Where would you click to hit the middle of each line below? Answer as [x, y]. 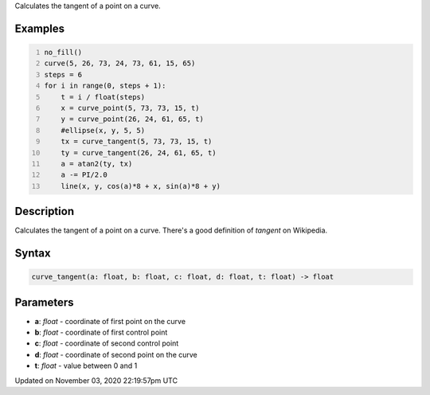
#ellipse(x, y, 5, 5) [103, 130]
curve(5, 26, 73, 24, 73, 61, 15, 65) [120, 63]
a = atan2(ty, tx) [97, 164]
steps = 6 [63, 74]
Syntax [33, 253]
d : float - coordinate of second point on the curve [116, 354]
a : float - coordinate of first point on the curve [110, 321]
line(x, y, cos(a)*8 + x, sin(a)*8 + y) [141, 186]
